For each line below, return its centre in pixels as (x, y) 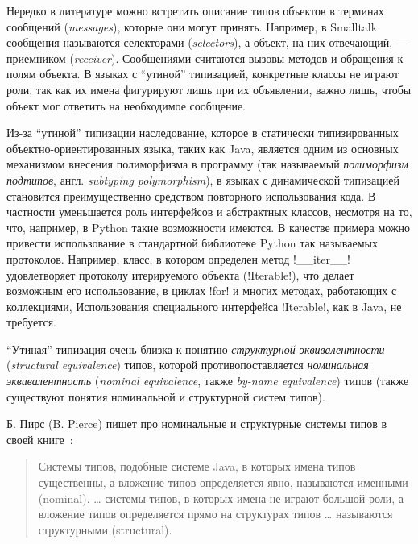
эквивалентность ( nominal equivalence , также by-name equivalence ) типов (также (208, 381)
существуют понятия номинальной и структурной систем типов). (166, 396)
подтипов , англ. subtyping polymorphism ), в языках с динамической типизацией (203, 179)
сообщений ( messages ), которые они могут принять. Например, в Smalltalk (192, 26)
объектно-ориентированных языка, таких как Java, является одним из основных (203, 148)
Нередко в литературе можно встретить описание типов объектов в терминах (195, 10)
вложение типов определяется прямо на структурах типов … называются (215, 514)
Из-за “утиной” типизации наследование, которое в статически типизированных (203, 133)
